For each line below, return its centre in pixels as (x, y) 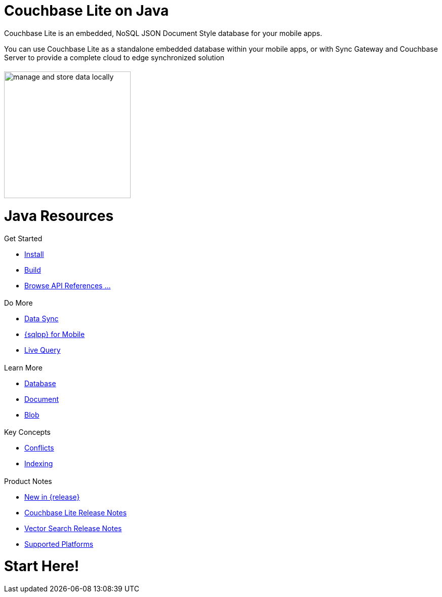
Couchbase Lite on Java (87, 11)
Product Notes (28, 481)
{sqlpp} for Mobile (55, 334)
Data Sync (42, 319)
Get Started (23, 238)
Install (34, 254)
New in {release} (52, 497)
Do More (18, 303)
